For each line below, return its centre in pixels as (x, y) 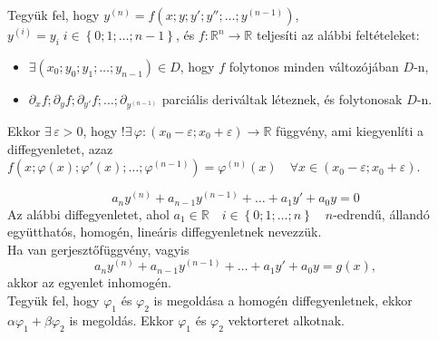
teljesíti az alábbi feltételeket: (338, 34)
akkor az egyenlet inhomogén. (89, 282)
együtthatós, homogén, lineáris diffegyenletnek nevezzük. (165, 232)
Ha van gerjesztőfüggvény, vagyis (98, 249)
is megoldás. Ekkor (122, 320)
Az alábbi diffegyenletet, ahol (88, 213)
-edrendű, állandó (381, 213)
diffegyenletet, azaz (60, 148)
